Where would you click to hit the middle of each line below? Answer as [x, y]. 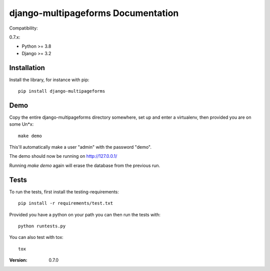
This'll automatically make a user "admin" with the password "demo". [80, 147]
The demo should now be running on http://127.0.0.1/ [63, 156]
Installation [27, 68]
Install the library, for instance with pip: [49, 80]
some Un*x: [21, 124]
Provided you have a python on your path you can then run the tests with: [85, 214]
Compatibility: [23, 28]
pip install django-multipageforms [62, 91]
